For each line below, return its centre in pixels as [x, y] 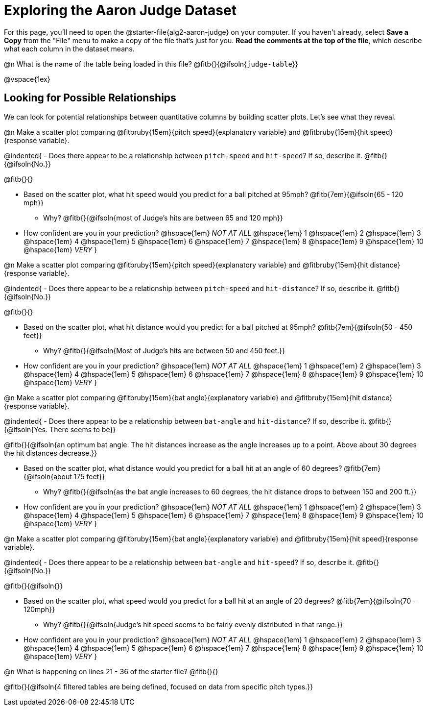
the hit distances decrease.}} [51, 453]
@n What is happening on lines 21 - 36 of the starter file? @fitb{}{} [111, 671]
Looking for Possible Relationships [90, 98]
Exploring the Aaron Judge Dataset [120, 10]
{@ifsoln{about [48, 476]
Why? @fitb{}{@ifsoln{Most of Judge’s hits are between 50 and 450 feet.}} [164, 350]
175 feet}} [89, 476]
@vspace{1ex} [27, 79]
